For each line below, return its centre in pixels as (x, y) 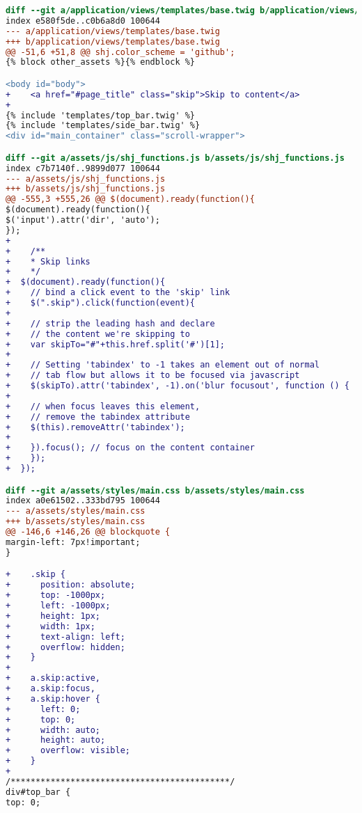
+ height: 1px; (53, 616)
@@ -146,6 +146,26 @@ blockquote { (88, 532)
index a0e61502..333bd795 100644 (83, 501)
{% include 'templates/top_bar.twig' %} (101, 115)
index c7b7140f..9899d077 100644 (83, 168)
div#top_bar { (38, 792)
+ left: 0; (43, 709)
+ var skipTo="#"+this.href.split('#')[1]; (115, 344)
